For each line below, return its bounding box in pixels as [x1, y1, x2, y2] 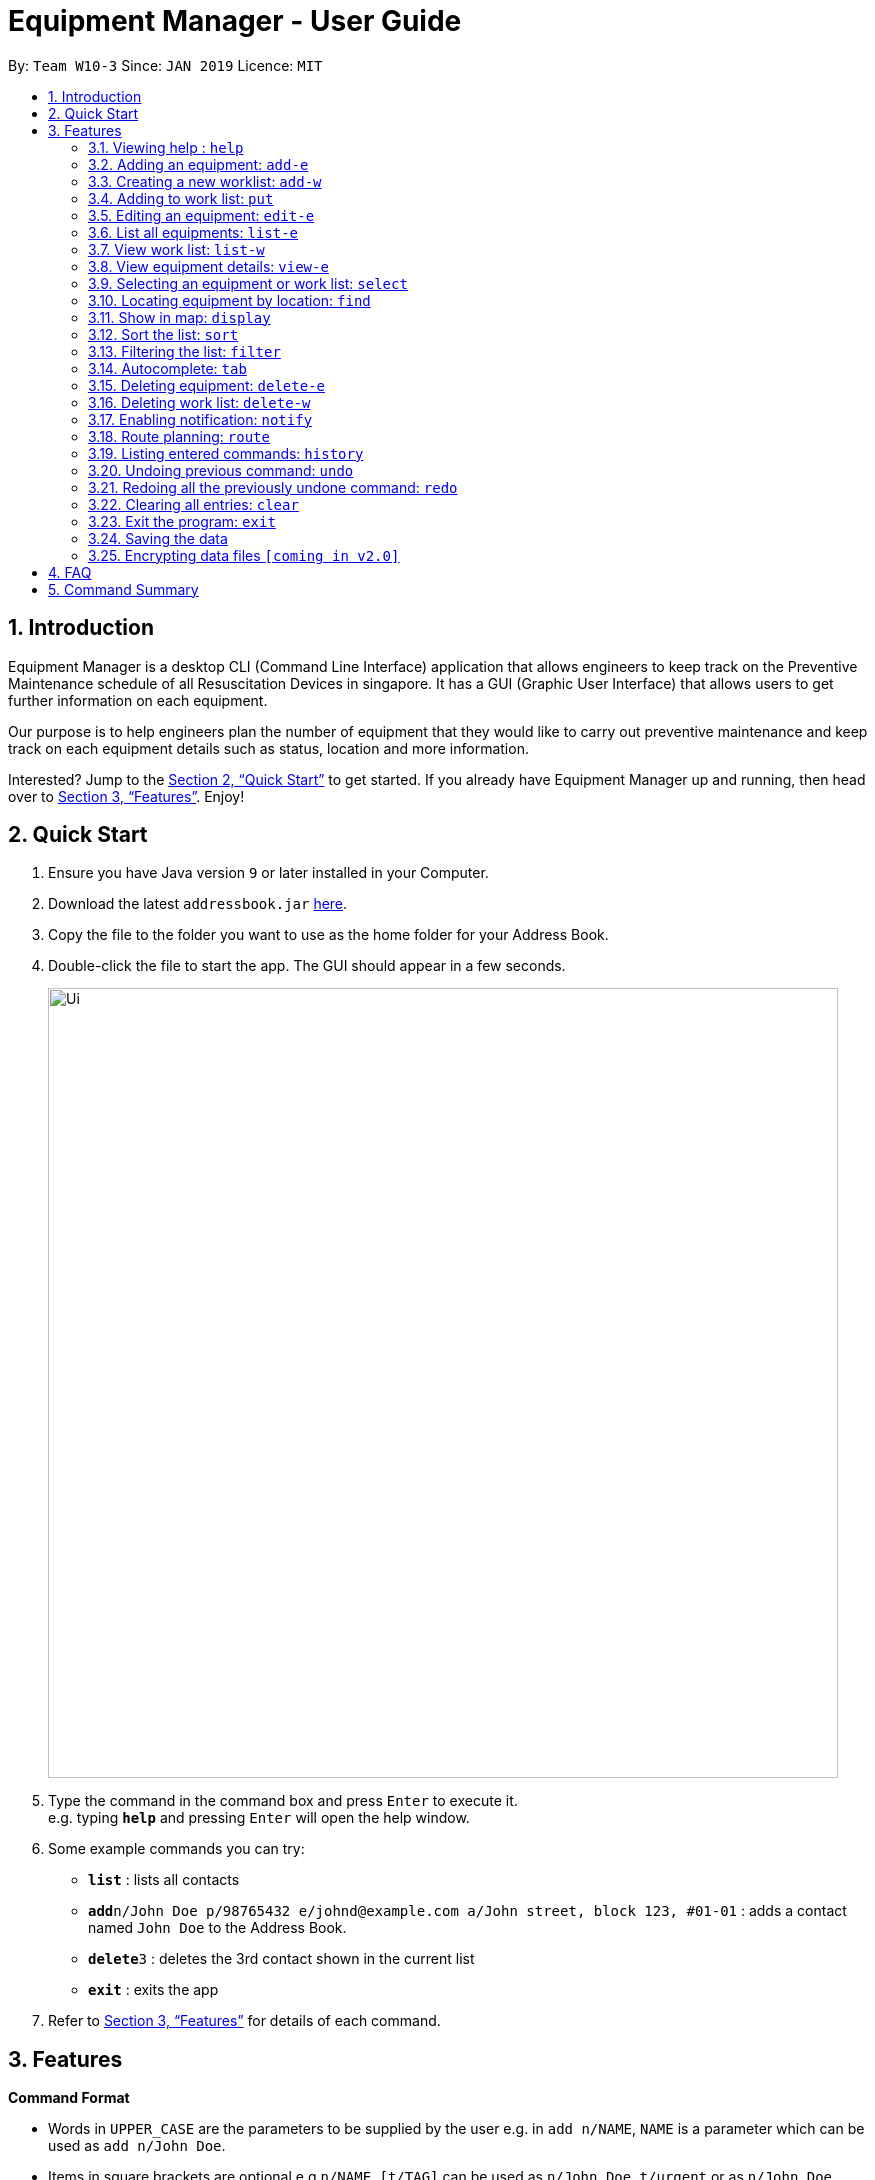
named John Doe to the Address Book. [88, 1919, 347, 1937]
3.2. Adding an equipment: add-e [88, 155, 309, 173]
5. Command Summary [48, 580, 199, 598]
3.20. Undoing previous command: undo [88, 461, 354, 479]
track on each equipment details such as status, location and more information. [8, 739, 529, 757]
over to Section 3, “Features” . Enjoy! [8, 787, 245, 805]
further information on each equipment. [8, 691, 268, 709]
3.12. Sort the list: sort [88, 325, 239, 343]
